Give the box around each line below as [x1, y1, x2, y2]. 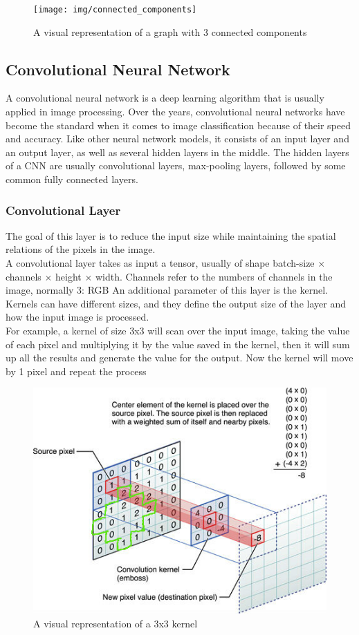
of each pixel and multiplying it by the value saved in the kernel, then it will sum [6, 337, 350, 351]
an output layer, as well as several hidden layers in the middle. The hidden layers [6, 144, 349, 159]
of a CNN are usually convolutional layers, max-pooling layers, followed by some [6, 158, 346, 173]
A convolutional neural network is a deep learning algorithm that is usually [6, 91, 324, 105]
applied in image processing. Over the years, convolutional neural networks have [6, 104, 345, 119]
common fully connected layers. [6, 172, 138, 187]
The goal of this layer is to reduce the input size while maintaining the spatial [6, 228, 336, 243]
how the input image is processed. [6, 310, 149, 324]
